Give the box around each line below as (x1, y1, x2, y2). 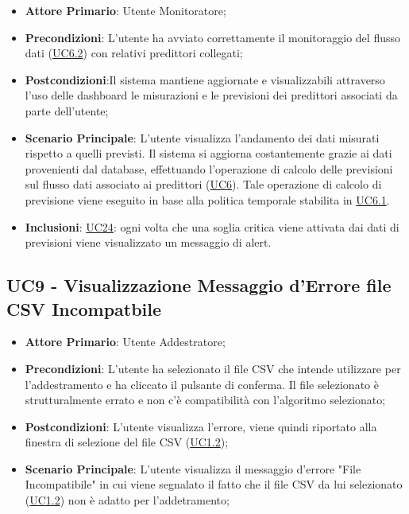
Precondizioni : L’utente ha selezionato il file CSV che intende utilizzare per (25, 360, 401, 376)
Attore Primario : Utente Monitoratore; (25, 2, 226, 18)
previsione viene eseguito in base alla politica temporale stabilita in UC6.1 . (25, 191, 390, 208)
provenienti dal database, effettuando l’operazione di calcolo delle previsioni (25, 160, 393, 177)
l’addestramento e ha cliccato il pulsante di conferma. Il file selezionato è (25, 376, 379, 392)
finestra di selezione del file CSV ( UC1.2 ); (25, 434, 229, 450)
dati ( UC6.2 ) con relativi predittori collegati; (25, 45, 243, 61)
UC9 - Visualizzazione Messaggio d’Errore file (6, 273, 392, 298)
